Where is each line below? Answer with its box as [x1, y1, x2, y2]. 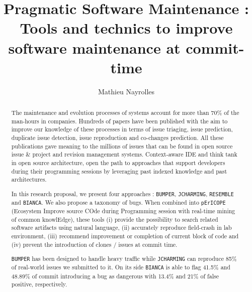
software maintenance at [8, 37, 181, 58]
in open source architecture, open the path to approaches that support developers [11, 159, 225, 167]
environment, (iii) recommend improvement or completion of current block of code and [11, 232, 239, 240]
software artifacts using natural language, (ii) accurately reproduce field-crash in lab [11, 223, 232, 232]
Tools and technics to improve [20, 18, 233, 38]
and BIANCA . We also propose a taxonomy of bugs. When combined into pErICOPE [11, 198, 226, 207]
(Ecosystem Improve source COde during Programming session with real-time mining [11, 207, 235, 215]
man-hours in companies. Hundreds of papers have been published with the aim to [11, 116, 228, 125]
